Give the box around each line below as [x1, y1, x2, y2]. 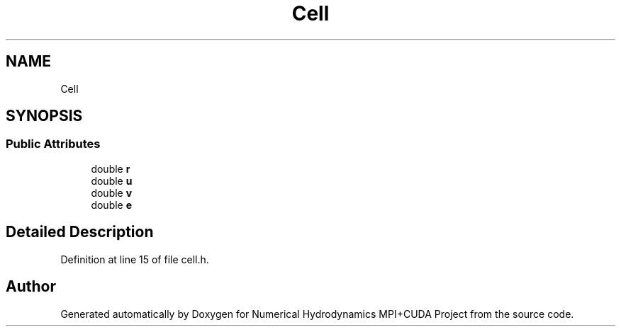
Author [6, 277, 56, 296]
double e [91, 198, 133, 211]
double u [91, 174, 133, 187]
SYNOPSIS [6, 107, 83, 125]
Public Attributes [6, 137, 101, 151]
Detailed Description [6, 223, 154, 241]
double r [91, 162, 130, 175]
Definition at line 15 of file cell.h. [60, 253, 209, 265]
